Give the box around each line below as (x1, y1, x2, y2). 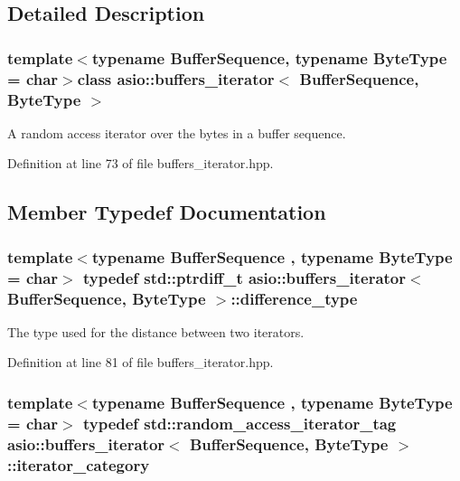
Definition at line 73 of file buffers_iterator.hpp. (7, 154, 274, 173)
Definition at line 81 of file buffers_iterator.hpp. (7, 353, 274, 372)
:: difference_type (230, 287, 358, 309)
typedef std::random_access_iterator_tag (82, 411, 397, 434)
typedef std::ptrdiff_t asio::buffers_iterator (82, 266, 407, 288)
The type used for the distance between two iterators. (7, 322, 305, 341)
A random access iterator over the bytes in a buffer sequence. (7, 123, 346, 142)
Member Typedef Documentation (7, 198, 326, 226)
